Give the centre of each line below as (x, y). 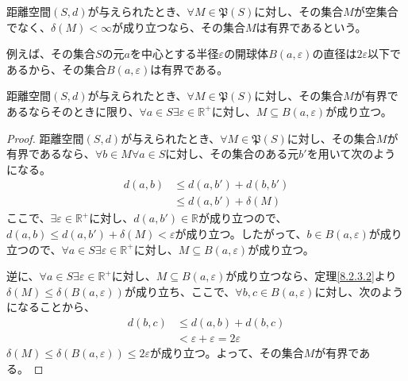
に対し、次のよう (359, 291)
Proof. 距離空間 (45, 138)
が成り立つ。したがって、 (241, 233)
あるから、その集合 (56, 69)
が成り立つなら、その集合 (178, 27)
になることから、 (51, 307)
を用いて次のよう (351, 154)
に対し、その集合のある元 (232, 154)
